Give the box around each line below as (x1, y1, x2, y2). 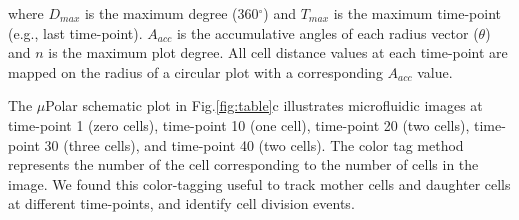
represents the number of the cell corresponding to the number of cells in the (8, 154, 479, 175)
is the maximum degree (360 (84, 3, 259, 23)
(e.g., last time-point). (8, 22, 143, 43)
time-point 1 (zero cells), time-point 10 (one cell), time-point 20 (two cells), (8, 114, 470, 135)
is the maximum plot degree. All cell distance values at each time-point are (48, 42, 508, 63)
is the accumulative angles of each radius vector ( (176, 22, 479, 43)
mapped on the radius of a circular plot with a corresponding (8, 61, 383, 82)
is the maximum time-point (333, 3, 501, 23)
